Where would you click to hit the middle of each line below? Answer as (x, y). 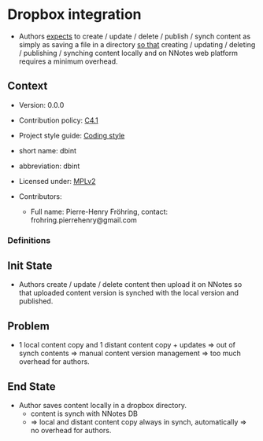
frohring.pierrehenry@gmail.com (83, 220)
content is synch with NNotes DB (84, 413)
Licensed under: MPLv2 (57, 181)
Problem (29, 326)
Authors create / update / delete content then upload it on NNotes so (130, 285)
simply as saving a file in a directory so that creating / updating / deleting (137, 44)
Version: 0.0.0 (41, 105)
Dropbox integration (74, 15)
